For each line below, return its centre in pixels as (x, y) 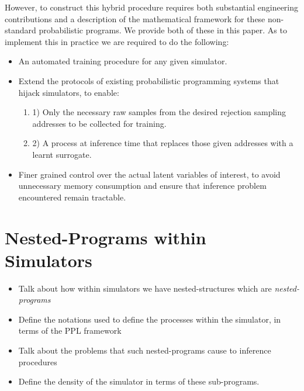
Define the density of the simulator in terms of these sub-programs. (139, 381)
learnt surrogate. (62, 154)
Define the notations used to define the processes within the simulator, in (150, 319)
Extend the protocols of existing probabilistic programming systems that (149, 80)
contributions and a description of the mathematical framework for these (135, 18)
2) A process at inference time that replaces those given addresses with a (163, 143)
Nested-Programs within (106, 237)
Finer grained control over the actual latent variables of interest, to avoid (149, 174)
